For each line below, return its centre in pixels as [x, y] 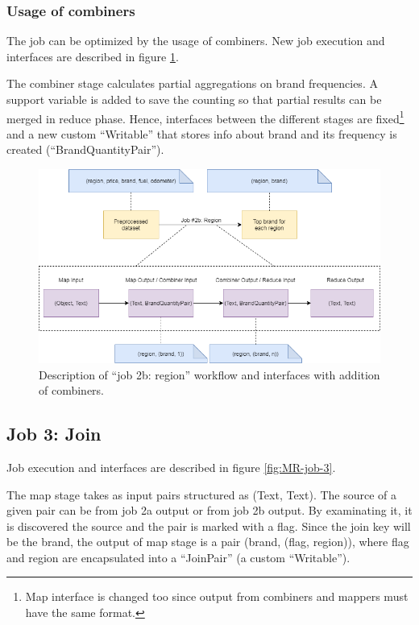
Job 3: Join [54, 434]
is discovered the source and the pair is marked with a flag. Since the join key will [209, 526]
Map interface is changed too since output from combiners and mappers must [217, 596]
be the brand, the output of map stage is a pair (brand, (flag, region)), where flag [208, 542]
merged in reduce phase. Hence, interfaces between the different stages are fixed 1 [205, 117]
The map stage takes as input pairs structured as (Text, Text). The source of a [202, 494]
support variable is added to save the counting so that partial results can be [194, 99]
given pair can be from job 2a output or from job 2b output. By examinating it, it [209, 510]
